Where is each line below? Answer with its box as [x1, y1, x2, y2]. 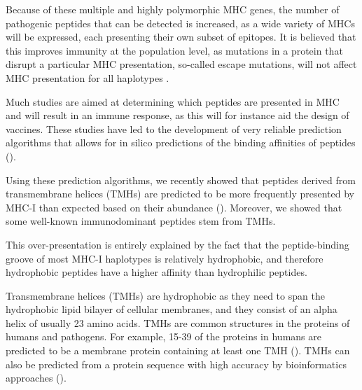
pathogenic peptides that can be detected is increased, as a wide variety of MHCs [6, 15, 355, 30]
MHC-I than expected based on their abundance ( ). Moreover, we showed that [6, 200, 342, 214]
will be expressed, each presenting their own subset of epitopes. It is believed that [6, 29, 356, 44]
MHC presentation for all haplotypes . [6, 70, 169, 85]
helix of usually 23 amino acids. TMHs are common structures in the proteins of [6, 315, 350, 330]
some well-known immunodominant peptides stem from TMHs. [6, 214, 276, 228]
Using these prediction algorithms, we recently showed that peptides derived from [6, 172, 356, 187]
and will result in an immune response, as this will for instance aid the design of [6, 108, 349, 123]
